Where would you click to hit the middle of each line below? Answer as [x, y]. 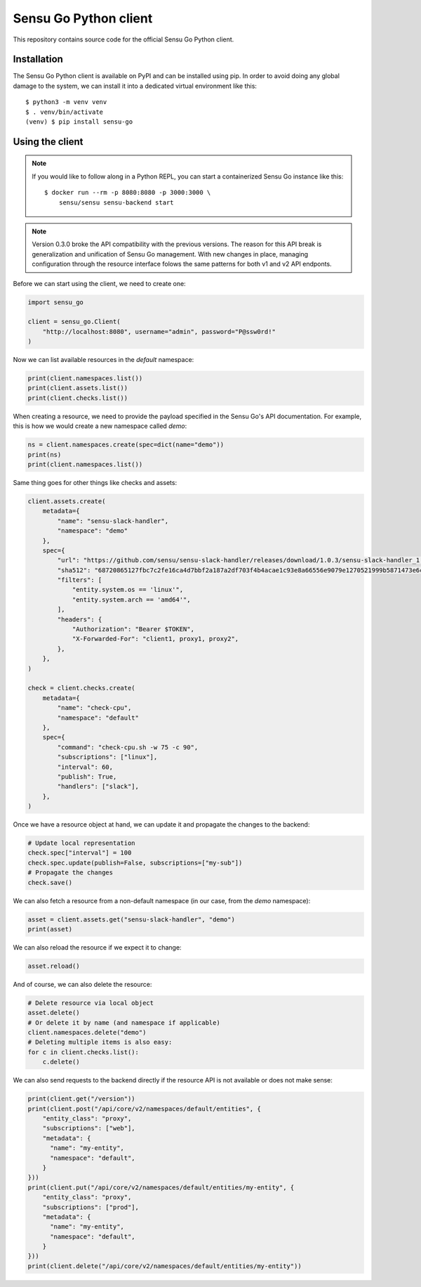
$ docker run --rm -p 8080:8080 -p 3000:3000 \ [128, 193]
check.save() [50, 882]
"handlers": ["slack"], [98, 787]
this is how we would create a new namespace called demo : [100, 426]
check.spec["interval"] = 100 [80, 853]
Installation [38, 59]
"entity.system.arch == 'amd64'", [131, 600]
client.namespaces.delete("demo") [87, 1033]
